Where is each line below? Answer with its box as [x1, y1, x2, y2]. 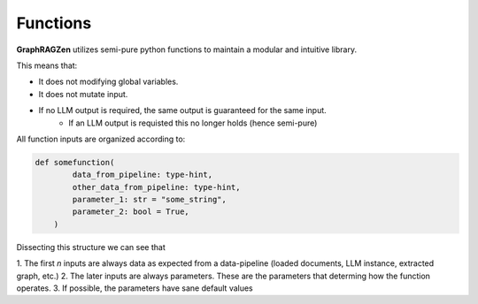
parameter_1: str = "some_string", [72, 194, 227, 205]
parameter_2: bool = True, [72, 207, 189, 217]
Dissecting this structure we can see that [16, 241, 166, 252]
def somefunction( [35, 157, 115, 167]
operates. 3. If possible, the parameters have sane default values [16, 283, 254, 293]
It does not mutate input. [38, 88, 128, 99]
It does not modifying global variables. [38, 76, 179, 87]
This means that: [16, 60, 78, 71]
